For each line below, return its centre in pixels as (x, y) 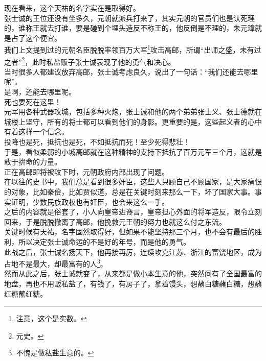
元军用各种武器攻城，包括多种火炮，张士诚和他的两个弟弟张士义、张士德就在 (133, 112)
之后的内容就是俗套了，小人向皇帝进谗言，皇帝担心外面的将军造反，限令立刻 (133, 212)
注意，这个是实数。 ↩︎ (51, 318)
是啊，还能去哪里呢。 (40, 92)
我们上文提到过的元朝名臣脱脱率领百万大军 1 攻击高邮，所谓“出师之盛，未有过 (133, 49)
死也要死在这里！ (33, 101)
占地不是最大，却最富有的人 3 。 (56, 263)
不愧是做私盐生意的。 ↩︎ (55, 353)
